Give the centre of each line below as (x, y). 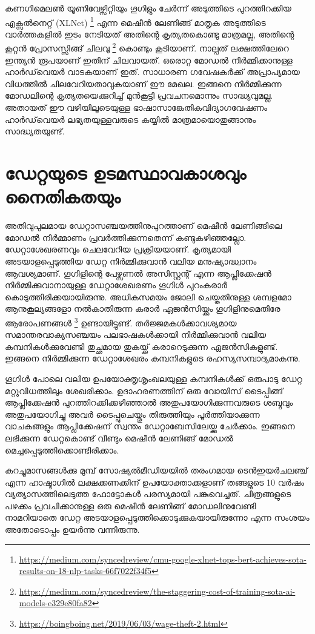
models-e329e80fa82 (55, 603)
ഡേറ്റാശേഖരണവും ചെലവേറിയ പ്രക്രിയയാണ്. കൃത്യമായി (118, 249)
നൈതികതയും (63, 196)
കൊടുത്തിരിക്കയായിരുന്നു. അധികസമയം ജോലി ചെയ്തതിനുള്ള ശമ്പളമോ (148, 296)
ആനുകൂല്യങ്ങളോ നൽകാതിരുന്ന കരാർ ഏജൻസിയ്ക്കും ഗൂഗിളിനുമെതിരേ (143, 309)
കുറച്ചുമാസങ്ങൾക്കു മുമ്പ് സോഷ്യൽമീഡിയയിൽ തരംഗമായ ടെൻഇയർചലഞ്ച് (156, 470)
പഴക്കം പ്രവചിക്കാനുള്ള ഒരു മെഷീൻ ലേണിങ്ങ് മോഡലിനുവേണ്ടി (131, 505)
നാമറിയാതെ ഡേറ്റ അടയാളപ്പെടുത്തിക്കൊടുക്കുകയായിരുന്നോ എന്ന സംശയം (157, 517)
